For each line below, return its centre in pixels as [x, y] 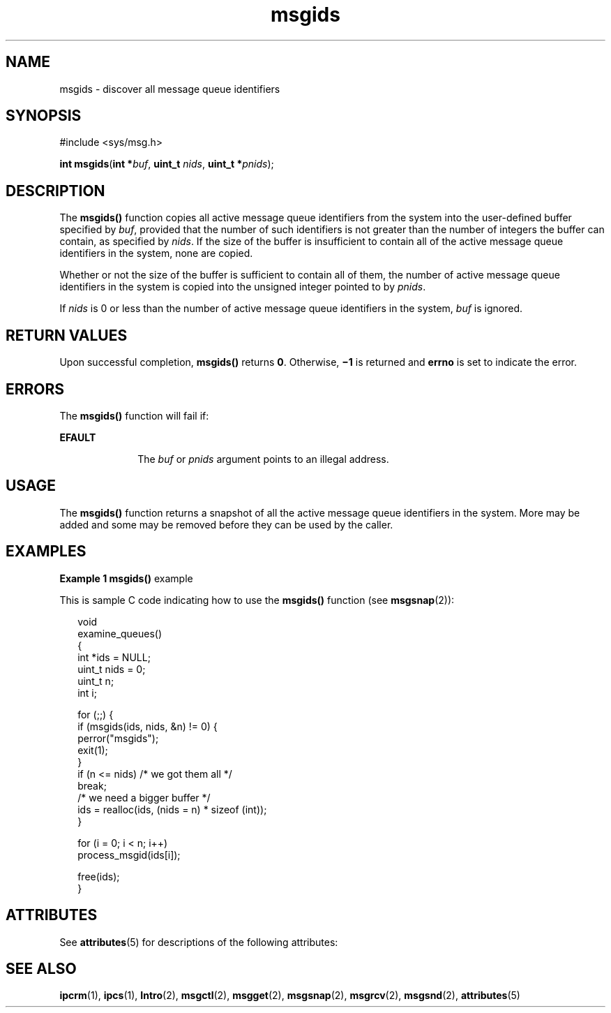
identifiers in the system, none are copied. [156, 253]
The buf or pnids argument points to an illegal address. [263, 459]
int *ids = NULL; [114, 657]
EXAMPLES [46, 552]
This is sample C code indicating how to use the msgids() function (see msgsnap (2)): [257, 600]
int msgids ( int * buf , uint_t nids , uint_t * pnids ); [167, 164]
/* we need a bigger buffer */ [144, 797]
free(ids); [99, 876]
